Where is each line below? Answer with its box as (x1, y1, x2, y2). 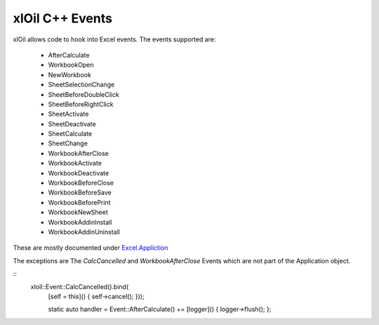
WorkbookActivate (48, 159, 102, 168)
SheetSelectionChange (48, 81, 115, 89)
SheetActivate (48, 110, 89, 119)
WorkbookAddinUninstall (48, 227, 121, 236)
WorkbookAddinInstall (48, 218, 112, 226)
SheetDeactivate (48, 119, 96, 128)
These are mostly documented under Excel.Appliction (13, 244, 168, 252)
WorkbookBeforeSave (48, 188, 112, 197)
